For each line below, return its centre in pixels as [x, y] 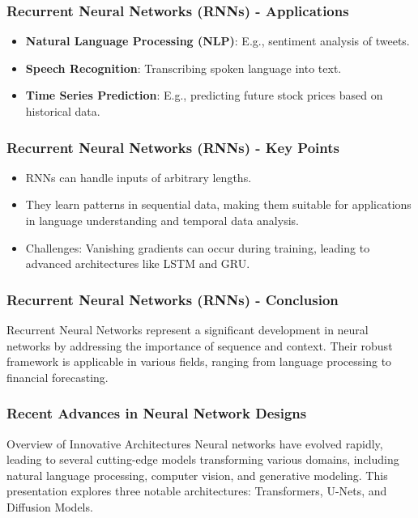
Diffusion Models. [50, 506]
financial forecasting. [58, 377]
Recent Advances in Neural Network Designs [157, 413]
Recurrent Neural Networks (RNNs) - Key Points [173, 147]
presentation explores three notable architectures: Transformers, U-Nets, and [197, 491]
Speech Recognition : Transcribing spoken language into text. [183, 68]
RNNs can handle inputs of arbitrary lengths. [139, 177]
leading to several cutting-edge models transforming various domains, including [203, 459]
